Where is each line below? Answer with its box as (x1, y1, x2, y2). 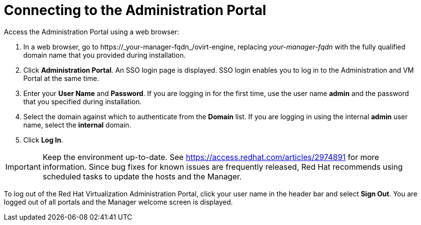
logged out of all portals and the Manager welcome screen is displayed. (4, 197, 233, 206)
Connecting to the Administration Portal (4, 2, 266, 18)
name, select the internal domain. (23, 120, 132, 129)
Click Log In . (23, 135, 63, 144)
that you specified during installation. (23, 97, 142, 106)
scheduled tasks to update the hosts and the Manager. (42, 171, 242, 181)
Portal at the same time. (23, 74, 99, 82)
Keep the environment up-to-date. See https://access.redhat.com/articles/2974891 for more (42, 152, 379, 162)
